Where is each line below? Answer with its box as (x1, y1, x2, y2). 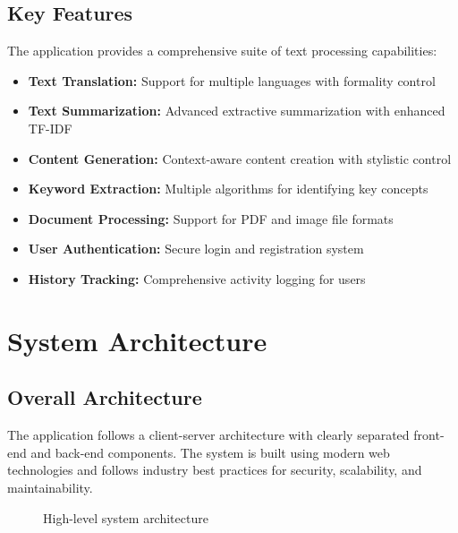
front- (413, 426, 445, 444)
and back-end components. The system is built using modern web (30, 443, 390, 461)
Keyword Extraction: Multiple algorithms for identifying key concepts (28, 179, 428, 198)
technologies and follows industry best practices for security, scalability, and (7, 460, 422, 479)
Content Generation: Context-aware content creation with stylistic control (28, 149, 452, 168)
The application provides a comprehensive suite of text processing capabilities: (7, 41, 437, 60)
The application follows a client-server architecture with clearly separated (7, 426, 410, 444)
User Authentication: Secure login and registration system (28, 239, 364, 258)
